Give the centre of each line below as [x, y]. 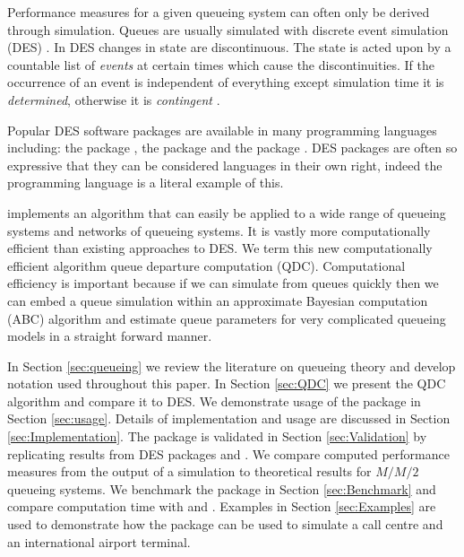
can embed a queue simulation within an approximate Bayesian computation [218, 300]
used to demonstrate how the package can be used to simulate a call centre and [225, 524]
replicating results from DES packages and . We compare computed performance [228, 453]
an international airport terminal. [99, 541]
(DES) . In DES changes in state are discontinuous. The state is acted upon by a [229, 47]
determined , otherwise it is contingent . [114, 99]
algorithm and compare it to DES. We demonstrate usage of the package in [214, 400]
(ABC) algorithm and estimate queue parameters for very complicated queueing [227, 318]
